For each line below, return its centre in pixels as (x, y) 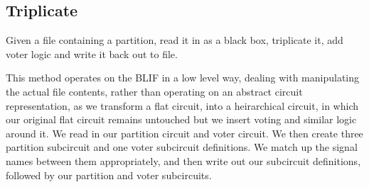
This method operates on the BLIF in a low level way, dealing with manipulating (183, 78)
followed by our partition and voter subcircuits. (109, 175)
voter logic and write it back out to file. (92, 53)
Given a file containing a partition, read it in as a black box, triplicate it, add (175, 40)
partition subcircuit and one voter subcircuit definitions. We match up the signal (182, 147)
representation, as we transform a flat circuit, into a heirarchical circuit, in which (182, 105)
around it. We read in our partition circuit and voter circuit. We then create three (184, 133)
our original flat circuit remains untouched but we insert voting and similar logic (181, 119)
